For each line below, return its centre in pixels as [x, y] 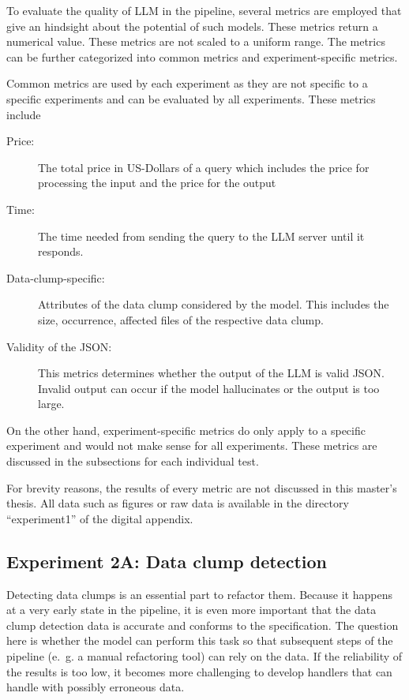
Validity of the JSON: [59, 346]
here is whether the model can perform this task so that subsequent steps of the [200, 640]
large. [51, 404]
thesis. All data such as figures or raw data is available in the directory [178, 503]
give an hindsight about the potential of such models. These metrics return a [192, 26]
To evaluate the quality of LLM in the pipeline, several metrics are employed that [204, 10]
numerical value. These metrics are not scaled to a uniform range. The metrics [196, 41]
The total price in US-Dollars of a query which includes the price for [204, 167]
